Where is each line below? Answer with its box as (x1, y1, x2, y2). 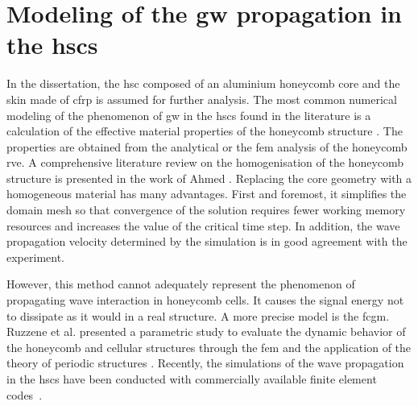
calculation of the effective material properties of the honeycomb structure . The (6, 122, 403, 139)
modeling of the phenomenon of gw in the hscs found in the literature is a (6, 106, 371, 123)
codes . (6, 386, 43, 403)
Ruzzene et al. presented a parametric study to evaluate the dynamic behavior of (6, 323, 406, 340)
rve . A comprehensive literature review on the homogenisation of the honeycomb (6, 154, 404, 171)
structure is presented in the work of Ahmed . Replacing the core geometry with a (6, 169, 412, 186)
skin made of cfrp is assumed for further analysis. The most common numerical (6, 90, 397, 107)
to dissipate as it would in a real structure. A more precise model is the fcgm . (6, 307, 390, 324)
